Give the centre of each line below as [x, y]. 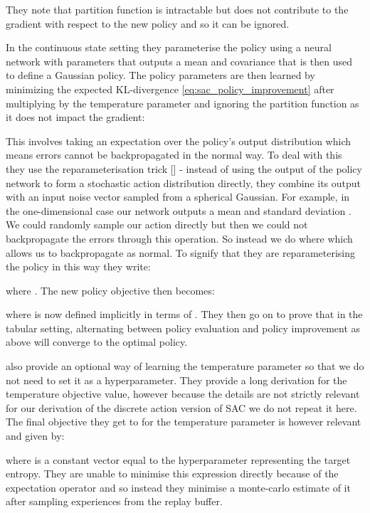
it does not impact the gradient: [75, 117]
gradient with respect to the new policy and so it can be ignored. [148, 23]
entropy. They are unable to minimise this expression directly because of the [172, 474]
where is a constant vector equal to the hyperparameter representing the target [178, 459]
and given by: [35, 436]
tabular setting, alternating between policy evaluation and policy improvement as [183, 328]
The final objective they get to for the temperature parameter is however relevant [184, 422]
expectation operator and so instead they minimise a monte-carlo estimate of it [178, 487]
